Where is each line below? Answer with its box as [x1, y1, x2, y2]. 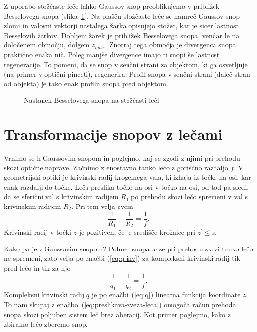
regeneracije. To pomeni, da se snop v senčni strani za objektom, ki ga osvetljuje [4, 59, 248, 69]
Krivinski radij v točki [4, 227, 71, 237]
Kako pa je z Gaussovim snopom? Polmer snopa [4, 243, 150, 253]
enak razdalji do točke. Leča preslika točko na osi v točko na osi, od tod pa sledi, [4, 181, 249, 192]
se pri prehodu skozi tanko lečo [159, 243, 253, 253]
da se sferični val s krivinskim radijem [4, 191, 119, 202]
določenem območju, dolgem [4, 40, 90, 50]
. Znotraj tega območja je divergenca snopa [105, 40, 236, 50]
